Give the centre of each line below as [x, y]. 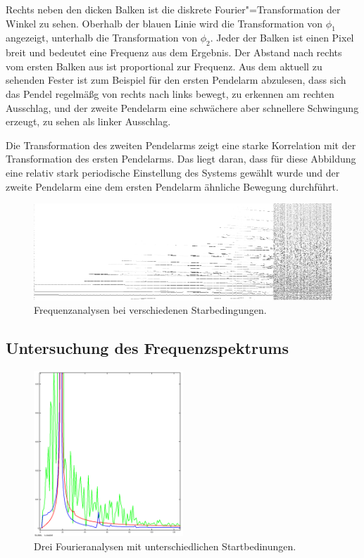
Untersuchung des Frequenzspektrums [147, 348]
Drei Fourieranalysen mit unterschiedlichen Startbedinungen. [165, 546]
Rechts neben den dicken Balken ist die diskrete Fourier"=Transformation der [173, 9]
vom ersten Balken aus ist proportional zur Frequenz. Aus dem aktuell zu [164, 66]
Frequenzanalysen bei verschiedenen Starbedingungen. [150, 310]
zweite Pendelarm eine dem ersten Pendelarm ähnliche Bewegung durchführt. [172, 186]
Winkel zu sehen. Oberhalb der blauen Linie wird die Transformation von [164, 23]
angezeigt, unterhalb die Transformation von [102, 38]
